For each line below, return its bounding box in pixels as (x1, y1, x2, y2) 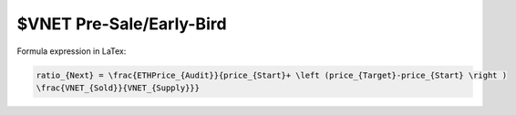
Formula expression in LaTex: (16, 46, 127, 57)
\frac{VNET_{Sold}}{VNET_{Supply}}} (36, 82, 201, 93)
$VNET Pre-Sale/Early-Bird (16, 14, 227, 34)
